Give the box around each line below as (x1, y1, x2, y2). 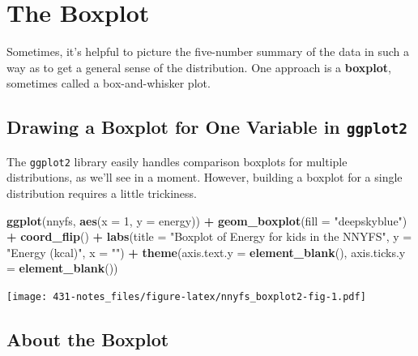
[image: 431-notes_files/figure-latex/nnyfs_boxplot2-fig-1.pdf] (6, 290, 366, 302)
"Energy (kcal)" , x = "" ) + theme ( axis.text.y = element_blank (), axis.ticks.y (6, 243, 406, 260)
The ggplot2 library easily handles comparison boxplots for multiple (6, 152, 348, 169)
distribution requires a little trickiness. (6, 184, 197, 201)
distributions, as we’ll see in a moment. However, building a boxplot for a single (6, 169, 403, 186)
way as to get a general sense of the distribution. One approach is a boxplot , (6, 58, 391, 75)
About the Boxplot (6, 326, 169, 351)
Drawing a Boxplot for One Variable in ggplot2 (6, 114, 408, 139)
